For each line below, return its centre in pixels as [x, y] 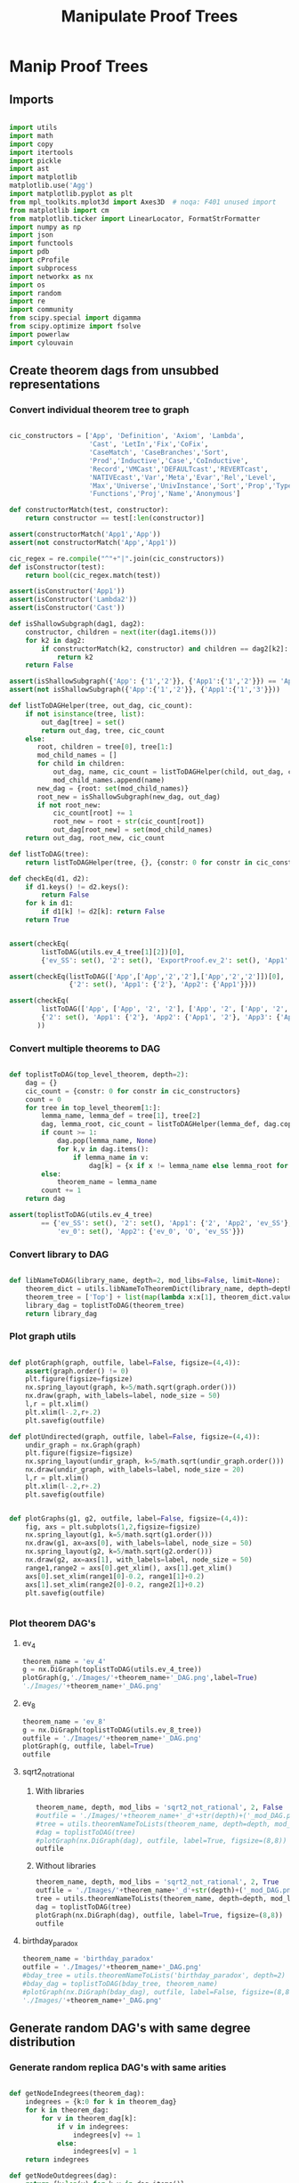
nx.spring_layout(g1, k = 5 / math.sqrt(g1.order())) [119, 1535]
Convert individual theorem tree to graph [99, 410]
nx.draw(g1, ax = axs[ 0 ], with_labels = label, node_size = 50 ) [139, 1543]
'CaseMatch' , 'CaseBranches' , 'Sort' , [158, 453]
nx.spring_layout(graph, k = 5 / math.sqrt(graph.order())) [131, 1388]
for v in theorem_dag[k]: [89, 2118]
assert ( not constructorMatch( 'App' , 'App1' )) [93, 542]
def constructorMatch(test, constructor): [89, 510]
